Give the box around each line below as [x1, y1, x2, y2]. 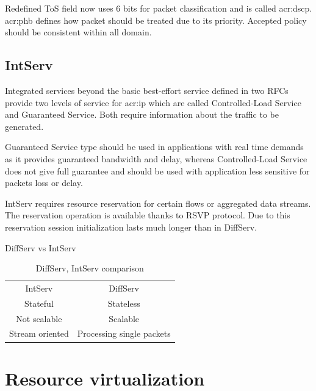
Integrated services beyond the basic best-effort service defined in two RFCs [5, 84, 289, 96]
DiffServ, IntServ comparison [35, 262, 144, 274]
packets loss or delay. [5, 176, 83, 189]
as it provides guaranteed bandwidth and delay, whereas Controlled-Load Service [5, 152, 307, 165]
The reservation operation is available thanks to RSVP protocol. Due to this [5, 209, 290, 221]
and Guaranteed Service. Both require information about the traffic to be [5, 108, 279, 121]
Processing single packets [77, 327, 171, 340]
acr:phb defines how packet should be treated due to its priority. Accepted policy [5, 13, 307, 26]
